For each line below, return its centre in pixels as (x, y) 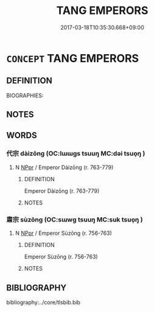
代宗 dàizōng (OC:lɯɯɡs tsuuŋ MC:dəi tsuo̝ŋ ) (76, 154)
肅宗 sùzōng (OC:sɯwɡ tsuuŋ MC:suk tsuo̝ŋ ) (75, 220)
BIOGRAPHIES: (25, 95)
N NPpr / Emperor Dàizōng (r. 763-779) (64, 167)
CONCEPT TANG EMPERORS (72, 58)
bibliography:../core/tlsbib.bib (44, 302)
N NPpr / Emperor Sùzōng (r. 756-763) (64, 233)
